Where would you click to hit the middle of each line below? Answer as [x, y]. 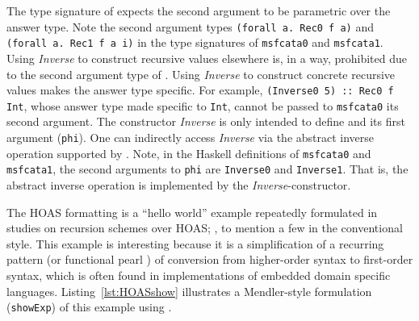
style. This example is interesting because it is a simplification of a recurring [195, 243]
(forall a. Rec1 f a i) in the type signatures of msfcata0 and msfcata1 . [195, 42]
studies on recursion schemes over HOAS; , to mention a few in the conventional [205, 228]
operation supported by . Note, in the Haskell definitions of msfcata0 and [189, 153]
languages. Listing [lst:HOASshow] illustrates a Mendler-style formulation [189, 291]
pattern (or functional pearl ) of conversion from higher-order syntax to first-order [210, 259]
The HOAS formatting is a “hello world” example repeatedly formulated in [192, 212]
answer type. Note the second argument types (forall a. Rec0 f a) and [190, 26]
